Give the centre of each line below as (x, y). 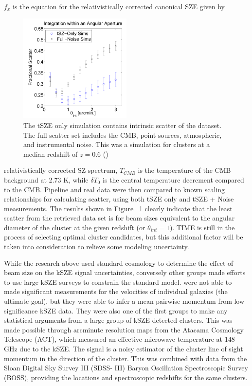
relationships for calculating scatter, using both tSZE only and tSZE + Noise (119, 199)
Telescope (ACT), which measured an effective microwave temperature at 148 (119, 339)
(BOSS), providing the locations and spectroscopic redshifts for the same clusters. (126, 377)
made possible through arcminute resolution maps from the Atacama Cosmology (124, 329)
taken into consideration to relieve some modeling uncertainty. (97, 247)
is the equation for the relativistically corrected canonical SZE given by (118, 6)
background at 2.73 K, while (46, 179)
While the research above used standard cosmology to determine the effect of (119, 263)
